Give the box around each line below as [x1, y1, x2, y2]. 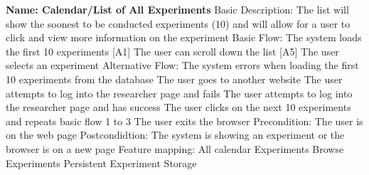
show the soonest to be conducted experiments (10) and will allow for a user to [6, 16, 351, 31]
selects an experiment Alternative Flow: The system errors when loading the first [6, 58, 359, 73]
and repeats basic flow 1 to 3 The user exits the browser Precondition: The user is [6, 113, 363, 128]
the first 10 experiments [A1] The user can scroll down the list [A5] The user [6, 43, 339, 58]
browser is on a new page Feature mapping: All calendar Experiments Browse [6, 141, 344, 156]
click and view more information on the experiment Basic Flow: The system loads [6, 30, 362, 45]
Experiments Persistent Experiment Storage [6, 155, 197, 170]
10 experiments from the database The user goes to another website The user [6, 71, 343, 86]
